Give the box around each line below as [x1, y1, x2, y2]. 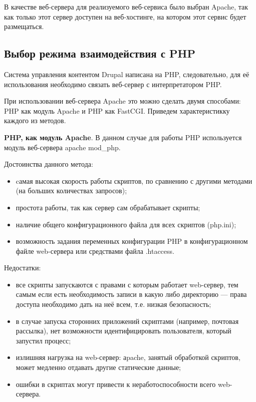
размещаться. [4, 21, 44, 32]
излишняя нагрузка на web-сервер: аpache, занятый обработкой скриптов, [16, 352, 240, 362]
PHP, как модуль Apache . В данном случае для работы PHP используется [4, 132, 242, 142]
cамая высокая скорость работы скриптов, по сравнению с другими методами [16, 175, 252, 186]
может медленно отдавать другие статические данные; [16, 362, 181, 372]
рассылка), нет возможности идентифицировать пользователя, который [16, 325, 231, 336]
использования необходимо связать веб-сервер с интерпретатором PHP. [4, 79, 222, 89]
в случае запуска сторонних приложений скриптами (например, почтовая [16, 315, 239, 326]
